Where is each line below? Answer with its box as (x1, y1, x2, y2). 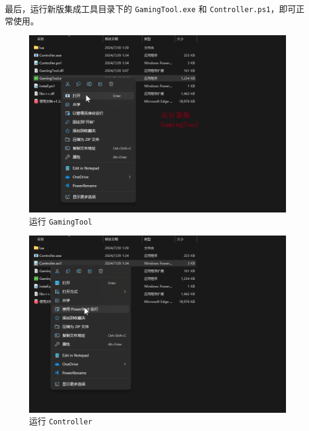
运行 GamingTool (29, 214, 93, 227)
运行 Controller (29, 415, 93, 427)
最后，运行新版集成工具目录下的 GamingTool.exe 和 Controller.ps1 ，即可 (5, 2, 296, 15)
